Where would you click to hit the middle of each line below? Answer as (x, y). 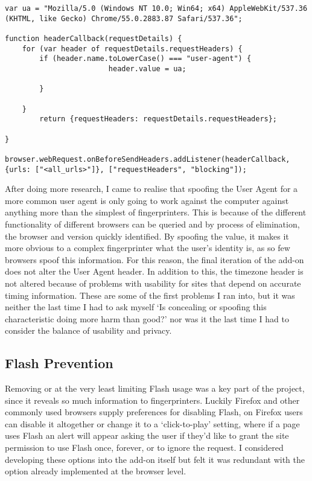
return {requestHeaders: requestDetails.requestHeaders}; (158, 119)
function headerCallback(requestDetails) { (94, 38)
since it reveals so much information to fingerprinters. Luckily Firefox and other (152, 400)
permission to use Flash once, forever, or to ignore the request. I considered (144, 448)
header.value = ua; (147, 68)
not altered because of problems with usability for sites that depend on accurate (153, 283)
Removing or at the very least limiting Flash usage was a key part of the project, (155, 388)
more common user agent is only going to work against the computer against (147, 200)
